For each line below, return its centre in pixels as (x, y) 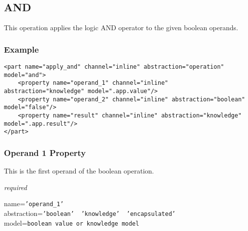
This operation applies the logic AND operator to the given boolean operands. (121, 28)
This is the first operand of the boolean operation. (79, 171)
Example (21, 49)
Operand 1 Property (45, 152)
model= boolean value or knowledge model (72, 222)
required (16, 187)
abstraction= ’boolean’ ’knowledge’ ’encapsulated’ (90, 213)
